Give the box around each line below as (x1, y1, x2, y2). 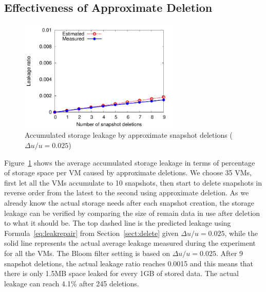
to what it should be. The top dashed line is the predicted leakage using (4, 217, 231, 228)
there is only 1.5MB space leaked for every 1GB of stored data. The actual (4, 268, 239, 279)
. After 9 (216, 247, 243, 258)
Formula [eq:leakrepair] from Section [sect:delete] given (4, 227, 179, 238)
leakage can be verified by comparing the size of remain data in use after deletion (4, 207, 260, 218)
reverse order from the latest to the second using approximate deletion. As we (4, 187, 249, 198)
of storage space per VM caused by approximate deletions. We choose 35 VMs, (4, 167, 252, 178)
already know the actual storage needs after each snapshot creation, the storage (4, 197, 255, 208)
